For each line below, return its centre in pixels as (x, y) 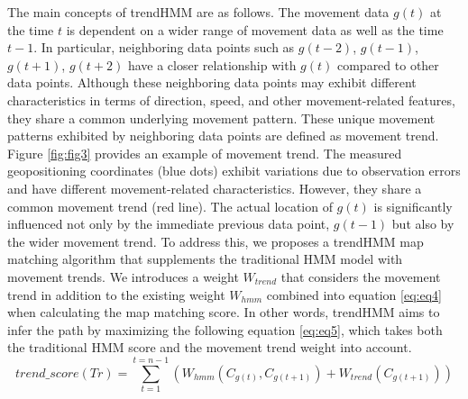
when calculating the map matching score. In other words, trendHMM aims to (224, 312)
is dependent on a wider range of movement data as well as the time (255, 29)
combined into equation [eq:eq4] (354, 294)
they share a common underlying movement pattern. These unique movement (221, 118)
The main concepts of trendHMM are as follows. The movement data (198, 12)
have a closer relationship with (212, 64)
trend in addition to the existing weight (116, 294)
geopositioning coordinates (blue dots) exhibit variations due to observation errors (234, 171)
